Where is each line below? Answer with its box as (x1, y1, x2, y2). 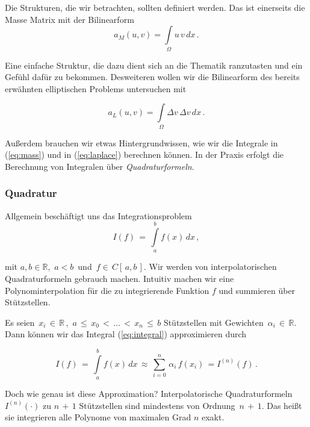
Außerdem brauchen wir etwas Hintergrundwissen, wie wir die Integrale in (5, 136, 278, 149)
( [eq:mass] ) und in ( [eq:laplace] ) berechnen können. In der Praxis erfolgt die (5, 148, 284, 161)
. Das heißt (261, 399, 302, 411)
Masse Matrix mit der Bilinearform (5, 13, 134, 25)
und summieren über (219, 284, 296, 296)
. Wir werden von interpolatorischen (143, 260, 277, 273)
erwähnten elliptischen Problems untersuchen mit (5, 82, 187, 95)
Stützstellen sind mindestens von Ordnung (79, 399, 235, 411)
